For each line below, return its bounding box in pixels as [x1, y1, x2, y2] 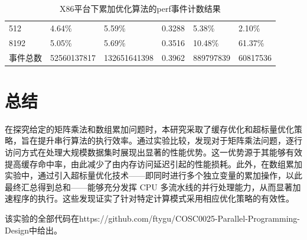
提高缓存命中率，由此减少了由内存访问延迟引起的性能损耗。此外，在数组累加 [5, 157, 302, 170]
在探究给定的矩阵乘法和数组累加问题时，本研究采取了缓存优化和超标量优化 [5, 122, 294, 135]
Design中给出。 [5, 223, 63, 236]
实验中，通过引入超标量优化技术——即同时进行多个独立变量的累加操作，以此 [5, 169, 302, 181]
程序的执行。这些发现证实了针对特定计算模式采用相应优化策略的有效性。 [12, 192, 294, 205]
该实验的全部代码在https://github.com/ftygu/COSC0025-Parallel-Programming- [5, 212, 300, 224]
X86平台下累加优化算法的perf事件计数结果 [60, 2, 221, 14]
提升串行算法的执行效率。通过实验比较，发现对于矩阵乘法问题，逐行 [37, 134, 302, 147]
